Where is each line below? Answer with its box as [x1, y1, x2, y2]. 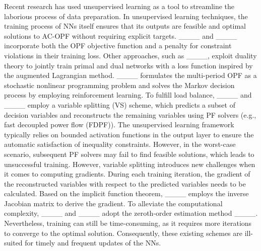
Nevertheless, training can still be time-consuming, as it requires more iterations [4, 218, 252, 228]
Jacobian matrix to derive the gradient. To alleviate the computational [4, 198, 223, 208]
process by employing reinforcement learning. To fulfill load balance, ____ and [4, 90, 252, 100]
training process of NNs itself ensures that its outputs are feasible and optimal [4, 21, 246, 31]
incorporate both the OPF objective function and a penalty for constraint [4, 40, 232, 51]
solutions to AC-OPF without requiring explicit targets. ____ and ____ [4, 30, 237, 41]
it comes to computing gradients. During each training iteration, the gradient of [4, 169, 250, 179]
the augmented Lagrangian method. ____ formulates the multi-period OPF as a [4, 70, 257, 80]
